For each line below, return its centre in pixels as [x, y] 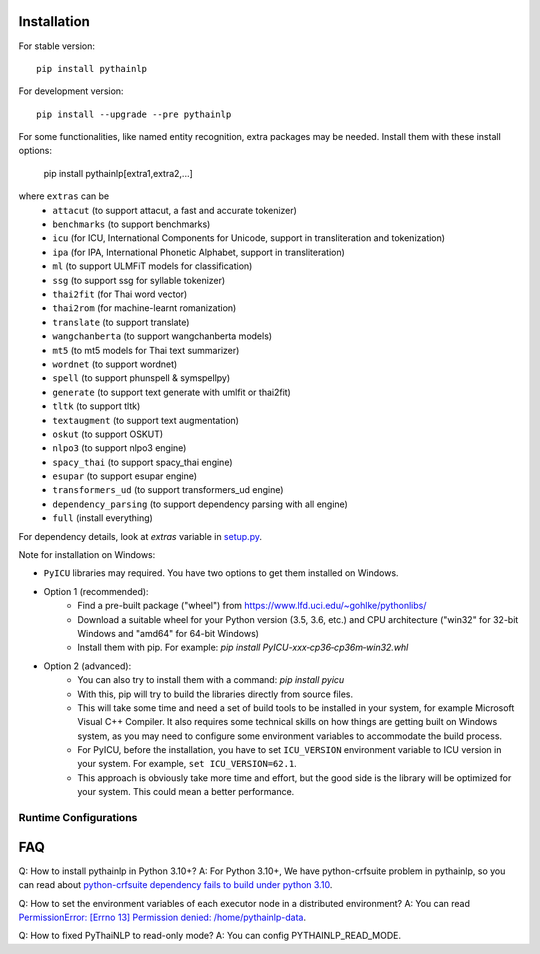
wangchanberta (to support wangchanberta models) [162, 336]
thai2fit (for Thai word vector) [120, 294]
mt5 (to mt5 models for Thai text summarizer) [146, 350]
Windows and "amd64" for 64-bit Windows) [168, 633]
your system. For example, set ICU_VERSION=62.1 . [187, 764]
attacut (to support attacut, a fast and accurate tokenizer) [174, 210]
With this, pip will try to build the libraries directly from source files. [215, 694]
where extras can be [64, 196]
